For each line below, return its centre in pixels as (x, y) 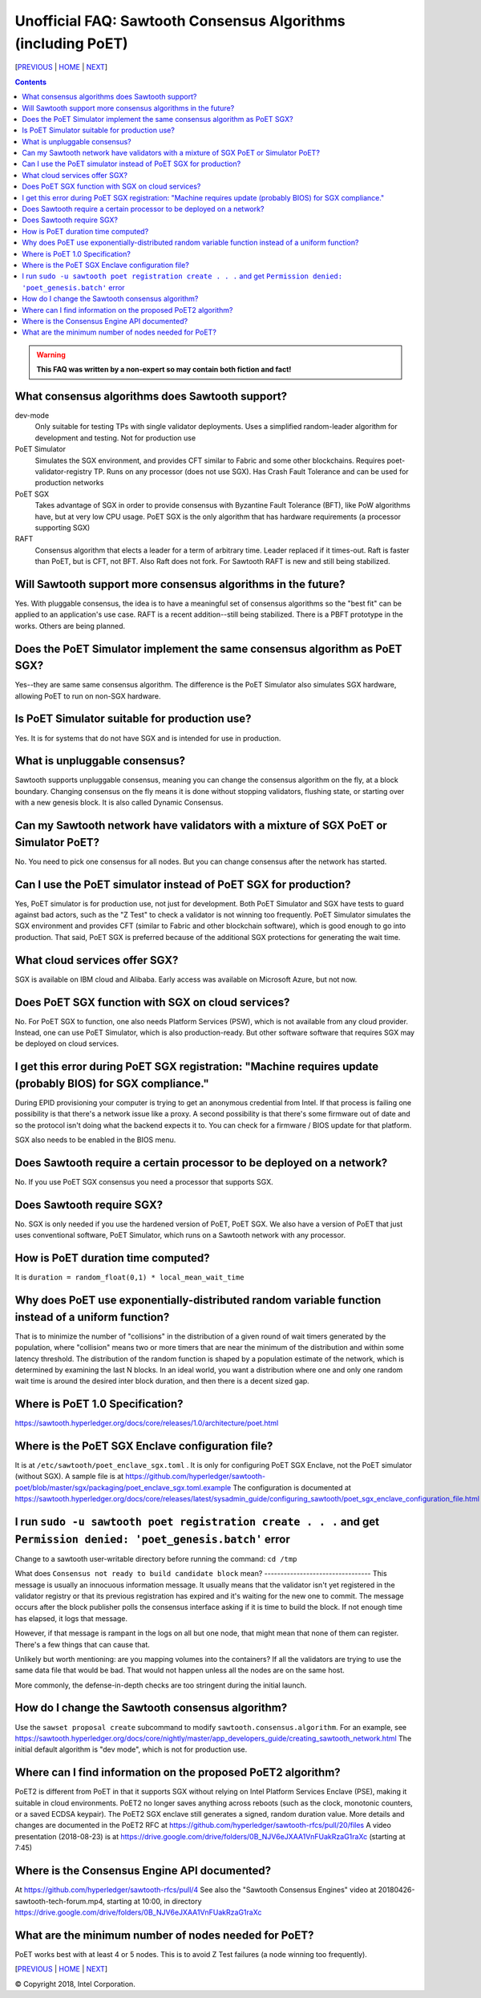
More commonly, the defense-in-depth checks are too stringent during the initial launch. (161, 1685)
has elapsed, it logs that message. (71, 1618)
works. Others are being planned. (70, 626)
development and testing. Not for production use (115, 438)
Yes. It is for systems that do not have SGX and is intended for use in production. (148, 738)
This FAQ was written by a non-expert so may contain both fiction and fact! (164, 370)
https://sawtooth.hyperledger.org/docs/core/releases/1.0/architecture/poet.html (147, 1423)
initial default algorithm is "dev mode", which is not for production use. (131, 1749)
